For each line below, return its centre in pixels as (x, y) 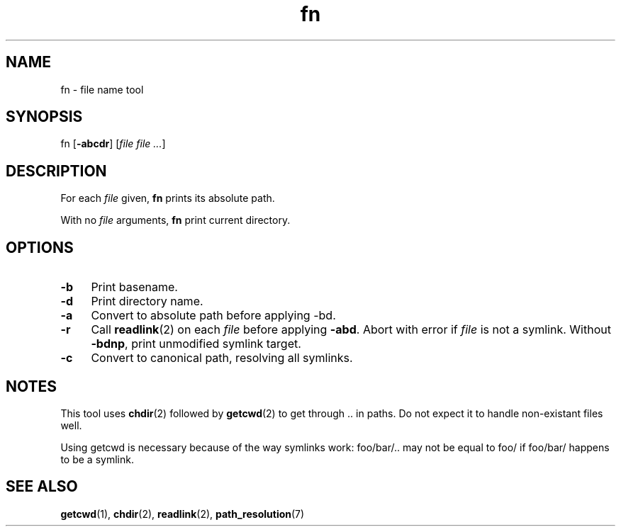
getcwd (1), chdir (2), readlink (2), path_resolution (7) (183, 514)
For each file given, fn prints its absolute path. (168, 198)
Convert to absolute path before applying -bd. (213, 316)
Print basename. (134, 287)
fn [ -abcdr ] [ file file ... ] (113, 144)
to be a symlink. (97, 459)
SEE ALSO (42, 487)
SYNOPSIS (44, 117)
